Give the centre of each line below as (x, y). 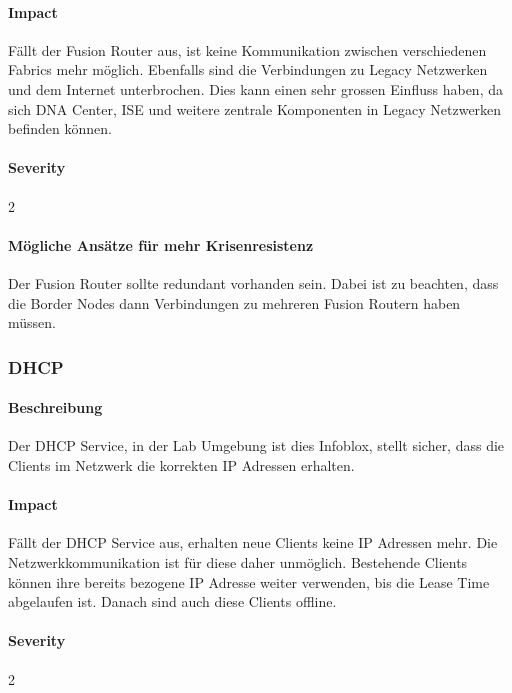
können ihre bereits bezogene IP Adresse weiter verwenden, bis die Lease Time (249, 581)
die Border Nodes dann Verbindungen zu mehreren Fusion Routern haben (234, 302)
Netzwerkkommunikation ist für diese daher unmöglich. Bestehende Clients (238, 561)
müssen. (32, 322)
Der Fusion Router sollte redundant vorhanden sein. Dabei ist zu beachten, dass (253, 282)
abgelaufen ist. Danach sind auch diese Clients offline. (172, 601)
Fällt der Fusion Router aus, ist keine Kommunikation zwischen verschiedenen (247, 49)
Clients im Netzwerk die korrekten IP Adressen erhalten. (181, 464)
